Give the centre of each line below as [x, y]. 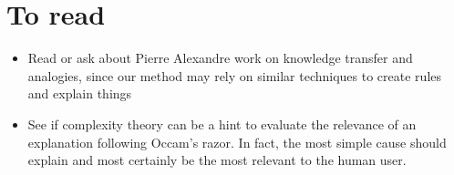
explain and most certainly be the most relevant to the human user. [217, 160]
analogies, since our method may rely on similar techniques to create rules [235, 75]
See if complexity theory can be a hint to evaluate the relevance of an [222, 124]
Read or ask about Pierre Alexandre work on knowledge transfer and [220, 58]
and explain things [80, 93]
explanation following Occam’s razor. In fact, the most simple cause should [237, 142]
